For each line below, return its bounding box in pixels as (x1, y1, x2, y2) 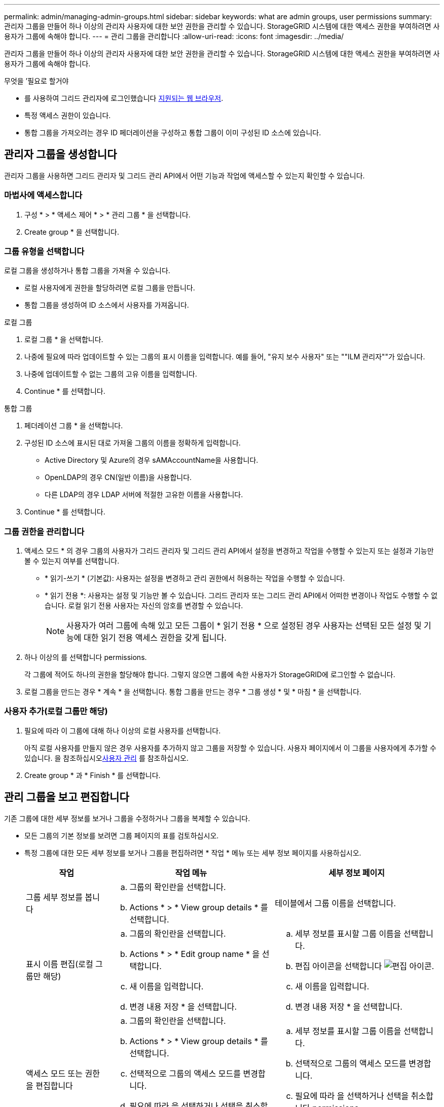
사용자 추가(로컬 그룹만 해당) (4, 706, 108, 717)
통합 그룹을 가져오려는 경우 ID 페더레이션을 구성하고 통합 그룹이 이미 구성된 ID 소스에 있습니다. (24, 128, 321, 137)
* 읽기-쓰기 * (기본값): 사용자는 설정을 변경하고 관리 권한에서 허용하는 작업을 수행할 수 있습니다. (45, 574, 345, 583)
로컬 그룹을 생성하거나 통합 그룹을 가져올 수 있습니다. (4, 266, 170, 275)
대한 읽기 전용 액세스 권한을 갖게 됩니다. (84, 633, 227, 643)
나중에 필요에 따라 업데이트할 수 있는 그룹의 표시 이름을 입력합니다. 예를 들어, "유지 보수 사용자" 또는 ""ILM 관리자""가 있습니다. (24, 352, 425, 361)
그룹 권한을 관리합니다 (4, 526, 85, 537)
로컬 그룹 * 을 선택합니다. (24, 335, 103, 344)
